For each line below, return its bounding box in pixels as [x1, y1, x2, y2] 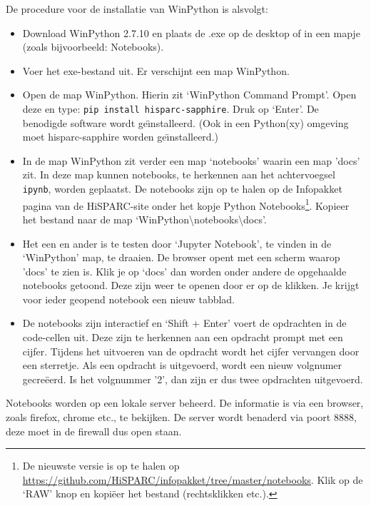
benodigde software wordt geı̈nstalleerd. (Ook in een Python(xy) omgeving [22, 115, 349, 130]
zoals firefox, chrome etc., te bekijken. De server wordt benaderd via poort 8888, [6, 410, 357, 425]
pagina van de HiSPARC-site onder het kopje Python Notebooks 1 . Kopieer [22, 196, 350, 213]
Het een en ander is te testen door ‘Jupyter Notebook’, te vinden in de [22, 236, 332, 251]
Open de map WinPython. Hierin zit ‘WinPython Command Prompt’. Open [22, 87, 357, 102]
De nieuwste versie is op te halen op [22, 458, 180, 473]
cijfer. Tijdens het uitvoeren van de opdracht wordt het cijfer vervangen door [22, 343, 360, 358]
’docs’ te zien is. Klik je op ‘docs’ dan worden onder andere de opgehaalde [22, 263, 347, 278]
